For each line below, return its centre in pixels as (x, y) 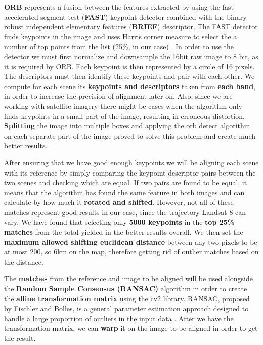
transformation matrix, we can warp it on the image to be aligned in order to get (131, 328)
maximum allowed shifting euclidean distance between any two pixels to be (131, 242)
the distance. (24, 261)
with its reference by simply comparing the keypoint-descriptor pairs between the (130, 172)
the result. (20, 338)
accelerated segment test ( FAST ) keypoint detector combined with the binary (125, 16)
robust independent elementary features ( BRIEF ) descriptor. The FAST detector (131, 27)
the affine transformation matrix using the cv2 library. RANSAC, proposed (127, 298)
